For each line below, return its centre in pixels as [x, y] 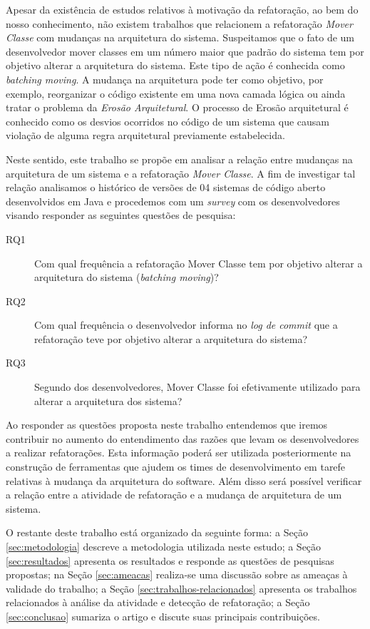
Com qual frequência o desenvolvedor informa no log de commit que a [186, 325]
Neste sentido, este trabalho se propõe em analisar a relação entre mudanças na [179, 159]
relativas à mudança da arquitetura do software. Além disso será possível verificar [184, 480]
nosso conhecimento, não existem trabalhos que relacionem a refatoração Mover [179, 23]
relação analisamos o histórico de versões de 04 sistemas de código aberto [166, 187]
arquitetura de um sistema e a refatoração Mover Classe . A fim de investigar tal [181, 173]
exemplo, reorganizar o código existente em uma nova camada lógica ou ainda [176, 93]
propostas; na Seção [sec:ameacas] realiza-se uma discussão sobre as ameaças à [177, 574]
